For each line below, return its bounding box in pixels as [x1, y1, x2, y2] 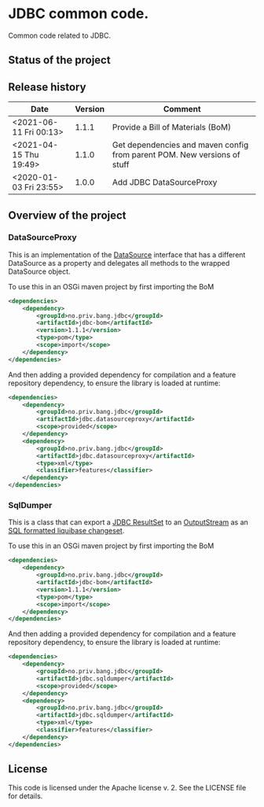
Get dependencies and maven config [112, 139, 249, 150]
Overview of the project [8, 208, 127, 222]
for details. [8, 791, 43, 801]
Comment [163, 104, 202, 115]
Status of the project [8, 53, 112, 67]
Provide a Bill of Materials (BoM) [112, 122, 232, 133]
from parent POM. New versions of [112, 149, 241, 160]
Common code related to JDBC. [8, 31, 112, 40]
